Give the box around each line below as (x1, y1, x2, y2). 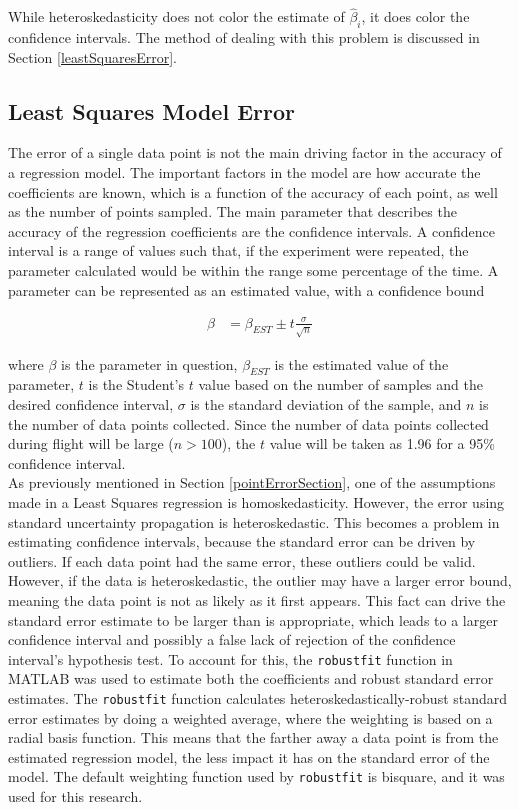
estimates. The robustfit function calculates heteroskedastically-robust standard (8, 688, 508, 709)
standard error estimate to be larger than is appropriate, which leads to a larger (8, 609, 498, 630)
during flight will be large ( (8, 433, 174, 454)
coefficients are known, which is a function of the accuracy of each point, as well (8, 181, 498, 202)
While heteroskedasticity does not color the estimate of (8, 6, 345, 27)
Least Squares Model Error (8, 95, 295, 126)
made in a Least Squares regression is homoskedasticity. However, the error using (8, 492, 505, 513)
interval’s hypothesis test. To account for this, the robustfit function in (8, 648, 453, 669)
